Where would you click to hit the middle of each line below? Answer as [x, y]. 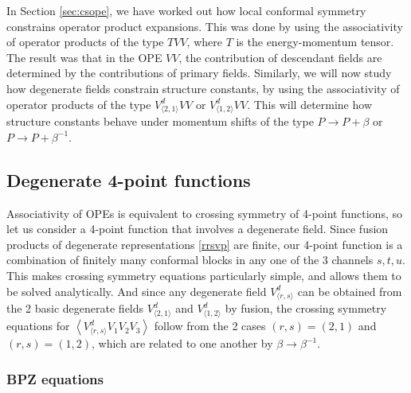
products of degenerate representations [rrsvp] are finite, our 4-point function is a [205, 244]
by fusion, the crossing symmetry [306, 308]
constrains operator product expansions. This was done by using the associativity [205, 26]
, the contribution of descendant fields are [280, 57]
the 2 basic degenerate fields [75, 308]
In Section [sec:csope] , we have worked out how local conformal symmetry [186, 10]
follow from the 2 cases [210, 326]
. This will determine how [309, 104]
